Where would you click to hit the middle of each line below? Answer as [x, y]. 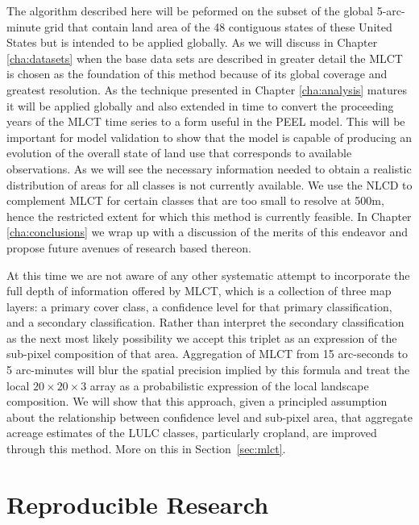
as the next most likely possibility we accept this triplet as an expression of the [202, 337]
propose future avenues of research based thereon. [129, 247]
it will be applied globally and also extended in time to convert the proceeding [200, 105]
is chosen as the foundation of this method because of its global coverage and [197, 74]
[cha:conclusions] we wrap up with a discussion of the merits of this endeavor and [207, 232]
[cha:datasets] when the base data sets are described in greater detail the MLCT [205, 58]
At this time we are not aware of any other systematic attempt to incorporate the [208, 275]
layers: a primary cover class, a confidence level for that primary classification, [199, 306]
